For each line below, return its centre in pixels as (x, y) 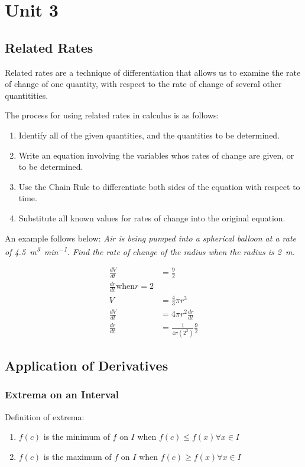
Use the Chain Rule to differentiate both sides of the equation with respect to (159, 186)
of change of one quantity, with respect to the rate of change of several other (143, 84)
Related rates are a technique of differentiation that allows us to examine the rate (153, 72)
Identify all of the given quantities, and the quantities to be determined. (149, 135)
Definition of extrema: (45, 416)
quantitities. (27, 95)
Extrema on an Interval (62, 394)
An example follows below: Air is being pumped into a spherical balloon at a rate (150, 238)
